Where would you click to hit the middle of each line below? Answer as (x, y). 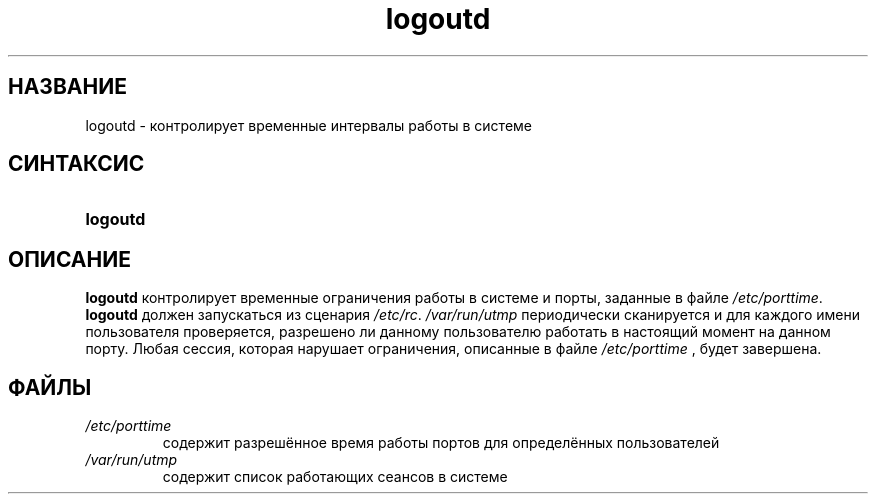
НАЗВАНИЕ (67, 87)
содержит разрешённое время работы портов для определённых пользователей (441, 443)
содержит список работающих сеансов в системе (335, 477)
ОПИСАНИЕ (69, 259)
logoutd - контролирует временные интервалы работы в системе (308, 125)
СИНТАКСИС (76, 164)
